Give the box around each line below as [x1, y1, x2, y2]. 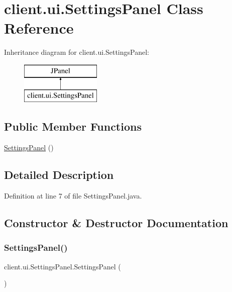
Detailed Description [4, 167, 114, 182]
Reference [4, 18, 74, 38]
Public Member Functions [4, 119, 142, 134]
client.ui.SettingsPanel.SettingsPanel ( [4, 261, 121, 271]
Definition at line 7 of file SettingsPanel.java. [4, 190, 142, 201]
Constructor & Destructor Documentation [4, 215, 228, 231]
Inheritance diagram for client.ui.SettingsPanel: [4, 47, 149, 57]
